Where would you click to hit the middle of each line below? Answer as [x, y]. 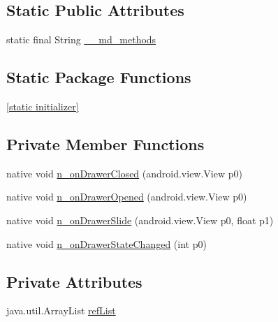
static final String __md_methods [81, 39]
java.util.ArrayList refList [61, 310]
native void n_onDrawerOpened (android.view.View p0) [127, 197]
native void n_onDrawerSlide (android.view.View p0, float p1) [140, 220]
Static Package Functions [99, 77]
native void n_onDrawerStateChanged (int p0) [107, 243]
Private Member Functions [105, 144]
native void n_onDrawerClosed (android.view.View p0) [124, 173]
